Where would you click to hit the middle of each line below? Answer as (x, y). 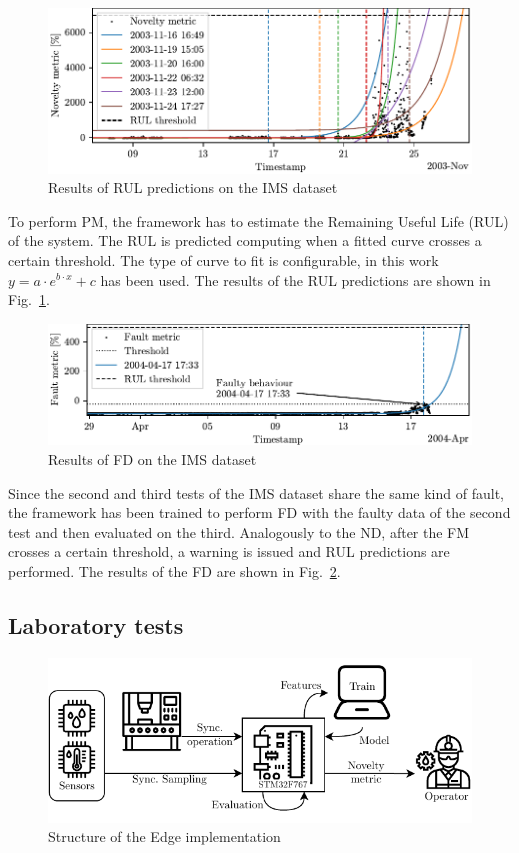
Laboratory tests (96, 624)
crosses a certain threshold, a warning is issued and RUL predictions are (229, 551)
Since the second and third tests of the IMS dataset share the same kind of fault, (256, 492)
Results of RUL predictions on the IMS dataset (193, 187)
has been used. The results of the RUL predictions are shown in (295, 279)
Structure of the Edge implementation (164, 836)
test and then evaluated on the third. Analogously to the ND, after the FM (239, 531)
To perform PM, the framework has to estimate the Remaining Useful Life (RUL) (258, 220)
